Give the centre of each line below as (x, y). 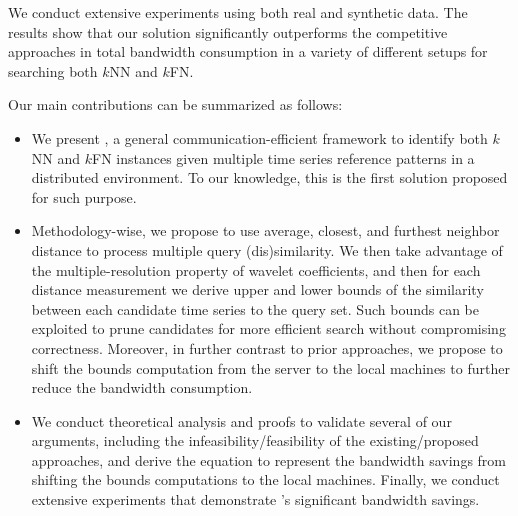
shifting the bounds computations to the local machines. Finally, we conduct (265, 479)
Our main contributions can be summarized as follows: (175, 104)
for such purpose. (84, 196)
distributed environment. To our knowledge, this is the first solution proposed (269, 177)
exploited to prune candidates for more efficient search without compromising (268, 328)
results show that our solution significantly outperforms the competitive (228, 31)
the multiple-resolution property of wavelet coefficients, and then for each (256, 269)
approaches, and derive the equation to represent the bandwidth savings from (268, 459)
